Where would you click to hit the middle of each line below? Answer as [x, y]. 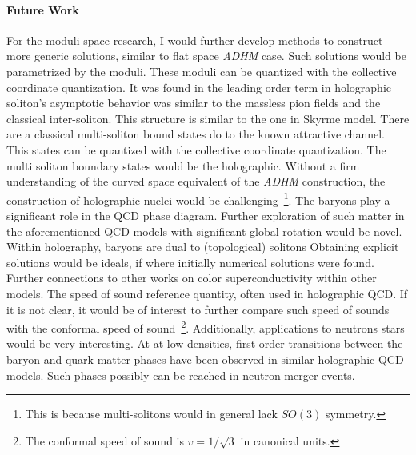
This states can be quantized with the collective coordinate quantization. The [196, 149]
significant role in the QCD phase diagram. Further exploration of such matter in [206, 215]
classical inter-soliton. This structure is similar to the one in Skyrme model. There [208, 118]
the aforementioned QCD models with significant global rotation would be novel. [204, 231]
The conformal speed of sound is [105, 440]
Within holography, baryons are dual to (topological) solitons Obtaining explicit [203, 247]
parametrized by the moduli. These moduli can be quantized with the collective [202, 71]
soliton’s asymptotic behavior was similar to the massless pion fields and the [194, 103]
